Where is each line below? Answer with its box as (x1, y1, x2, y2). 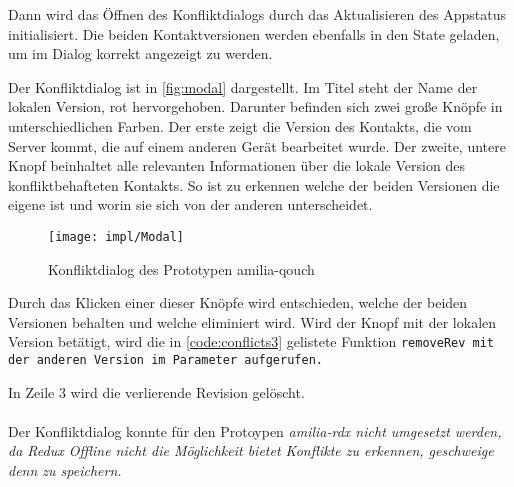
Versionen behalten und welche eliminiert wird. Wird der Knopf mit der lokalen (8, 311, 497, 332)
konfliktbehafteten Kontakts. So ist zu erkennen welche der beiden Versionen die (8, 174, 500, 195)
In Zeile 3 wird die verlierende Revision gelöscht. (8, 381, 305, 402)
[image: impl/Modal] (48, 229, 185, 244)
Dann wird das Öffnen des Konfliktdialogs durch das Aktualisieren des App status (8, 4, 506, 24)
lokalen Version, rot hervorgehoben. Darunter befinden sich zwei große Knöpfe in (8, 96, 503, 117)
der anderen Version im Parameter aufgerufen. (8, 353, 323, 368)
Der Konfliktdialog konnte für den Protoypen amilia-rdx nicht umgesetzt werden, (8, 420, 502, 441)
